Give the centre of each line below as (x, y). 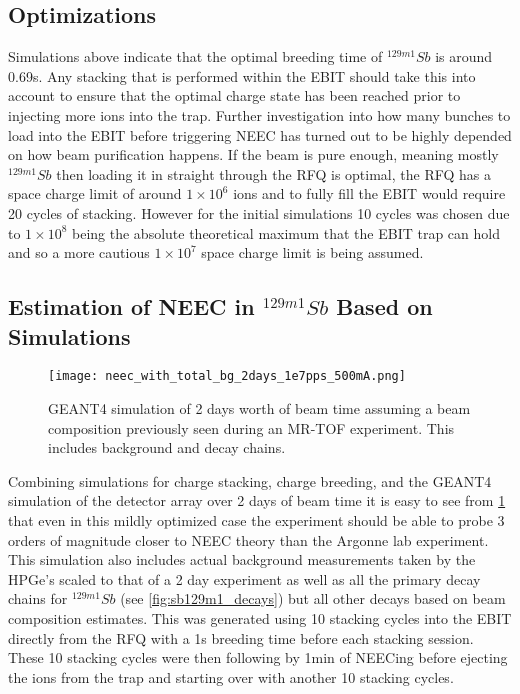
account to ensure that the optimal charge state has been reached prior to (234, 95)
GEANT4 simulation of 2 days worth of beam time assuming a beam (259, 407)
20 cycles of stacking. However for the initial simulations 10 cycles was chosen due (259, 212)
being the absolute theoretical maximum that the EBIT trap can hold (286, 232)
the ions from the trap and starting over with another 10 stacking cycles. (231, 676)
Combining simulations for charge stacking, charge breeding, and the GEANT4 (250, 480)
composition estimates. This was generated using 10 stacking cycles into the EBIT (260, 617)
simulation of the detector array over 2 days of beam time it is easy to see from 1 (257, 500)
